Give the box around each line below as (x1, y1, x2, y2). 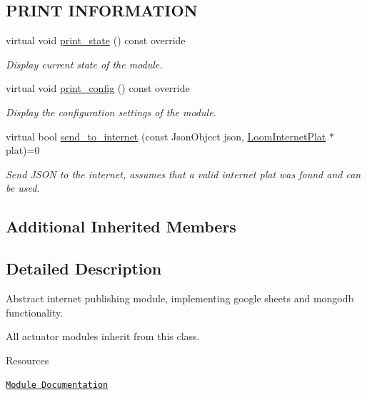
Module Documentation (6, 380, 109, 391)
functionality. (6, 304, 64, 319)
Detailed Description (6, 257, 162, 279)
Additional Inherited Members (6, 215, 236, 237)
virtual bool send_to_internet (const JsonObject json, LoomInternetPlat (6, 128, 326, 143)
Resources (6, 352, 49, 367)
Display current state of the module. (6, 56, 163, 71)
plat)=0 (6, 143, 40, 158)
